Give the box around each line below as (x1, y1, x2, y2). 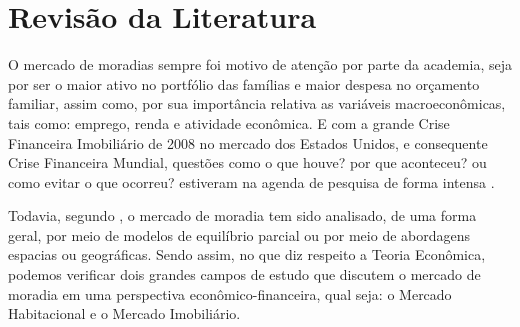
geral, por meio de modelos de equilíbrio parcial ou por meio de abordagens (8, 224, 471, 245)
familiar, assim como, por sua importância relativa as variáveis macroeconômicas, (8, 93, 506, 114)
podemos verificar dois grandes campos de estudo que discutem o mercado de (8, 264, 481, 285)
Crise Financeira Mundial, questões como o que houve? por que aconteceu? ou (8, 152, 487, 173)
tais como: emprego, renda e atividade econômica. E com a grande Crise (8, 112, 450, 133)
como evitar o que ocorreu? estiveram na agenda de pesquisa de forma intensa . (8, 171, 495, 192)
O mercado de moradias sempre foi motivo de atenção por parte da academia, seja (8, 54, 512, 75)
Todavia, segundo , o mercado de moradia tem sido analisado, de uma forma (8, 205, 477, 226)
